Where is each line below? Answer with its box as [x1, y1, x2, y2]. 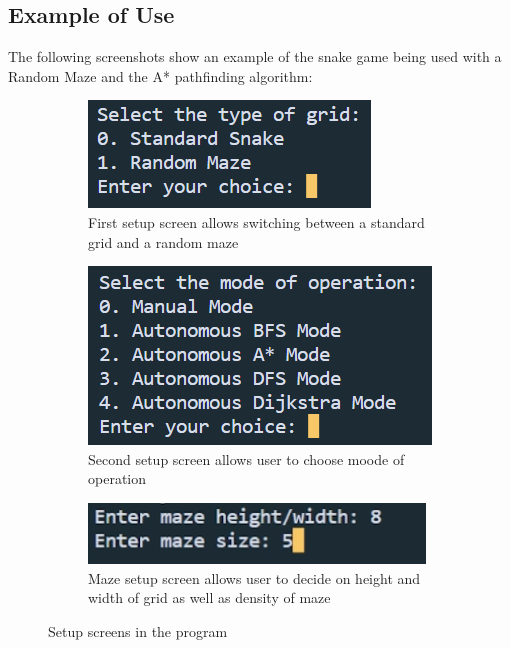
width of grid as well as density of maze [88, 587, 331, 608]
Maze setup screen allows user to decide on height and [88, 567, 421, 588]
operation [88, 468, 147, 489]
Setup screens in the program [48, 620, 228, 641]
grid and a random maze [88, 231, 239, 252]
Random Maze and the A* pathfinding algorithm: [8, 65, 313, 86]
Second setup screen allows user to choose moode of [88, 448, 405, 469]
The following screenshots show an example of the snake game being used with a [8, 46, 502, 67]
